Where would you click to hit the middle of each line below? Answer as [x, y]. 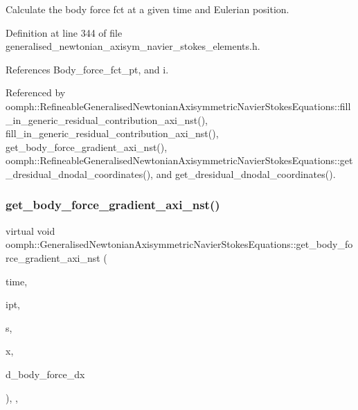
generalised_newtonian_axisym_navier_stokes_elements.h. [133, 46]
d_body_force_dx [45, 374]
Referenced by [36, 92]
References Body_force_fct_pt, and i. [87, 69]
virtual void [30, 230]
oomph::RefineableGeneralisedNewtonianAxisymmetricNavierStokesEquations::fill [178, 106]
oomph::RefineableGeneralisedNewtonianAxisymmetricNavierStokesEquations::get [179, 160]
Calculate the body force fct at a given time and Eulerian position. [147, 9]
